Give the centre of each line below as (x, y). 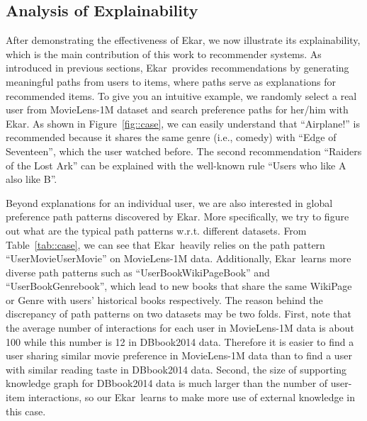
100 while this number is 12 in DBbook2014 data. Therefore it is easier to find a (180, 341)
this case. (26, 411)
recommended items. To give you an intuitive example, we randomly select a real (181, 95)
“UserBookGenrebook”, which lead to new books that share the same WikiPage (179, 286)
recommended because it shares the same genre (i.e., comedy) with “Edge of (171, 137)
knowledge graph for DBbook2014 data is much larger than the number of (167, 383)
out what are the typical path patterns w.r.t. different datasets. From (156, 230)
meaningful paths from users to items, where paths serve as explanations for (171, 81)
